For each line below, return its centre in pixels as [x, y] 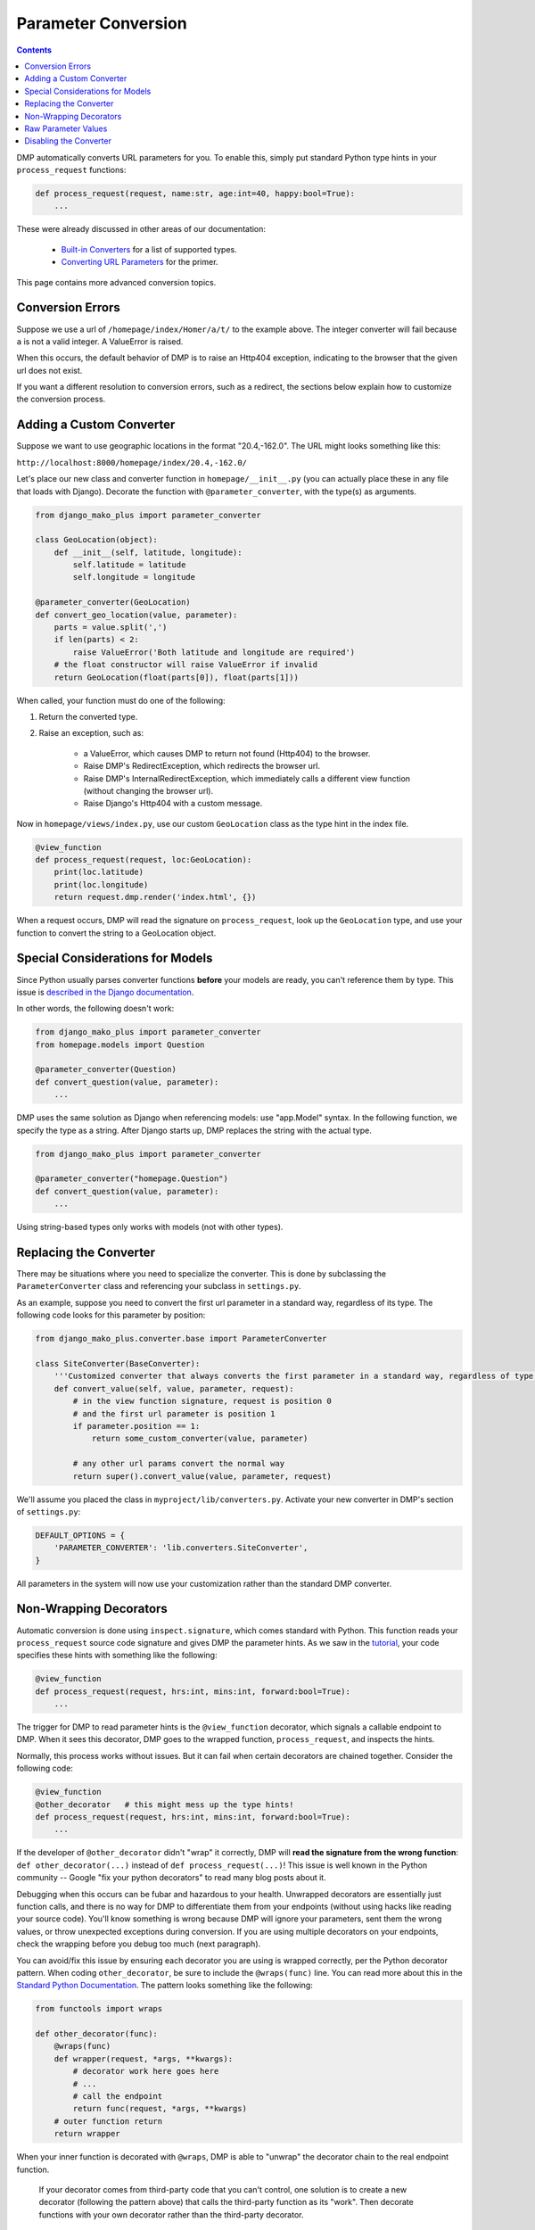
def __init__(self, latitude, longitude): [148, 552]
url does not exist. [49, 370]
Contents [34, 50]
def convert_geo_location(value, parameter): [136, 615]
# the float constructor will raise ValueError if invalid [186, 665]
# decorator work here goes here [146, 2071]
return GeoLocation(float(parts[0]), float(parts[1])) [176, 677]
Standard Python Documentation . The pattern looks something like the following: [165, 1986]
